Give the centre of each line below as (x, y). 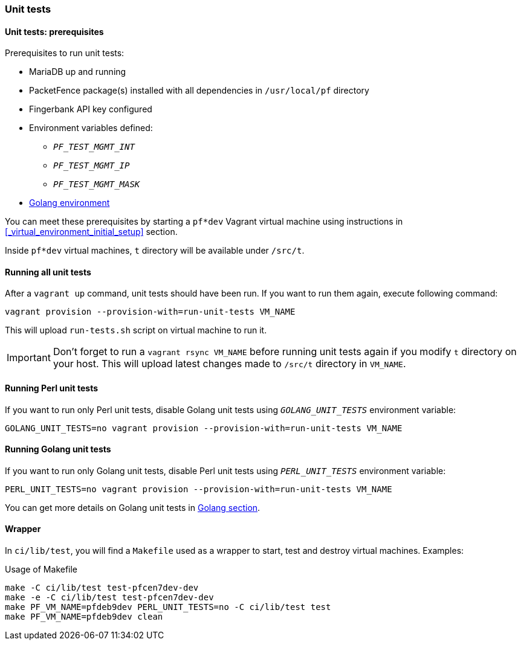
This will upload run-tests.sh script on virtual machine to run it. (136, 330)
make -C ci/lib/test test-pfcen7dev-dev (102, 588)
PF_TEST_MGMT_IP (92, 166)
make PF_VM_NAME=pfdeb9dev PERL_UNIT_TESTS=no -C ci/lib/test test (168, 607)
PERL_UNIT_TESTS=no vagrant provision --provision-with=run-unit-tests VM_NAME (199, 489)
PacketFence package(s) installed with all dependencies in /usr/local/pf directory (199, 91)
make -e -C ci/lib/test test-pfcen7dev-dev (109, 598)
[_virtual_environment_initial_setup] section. (91, 232)
